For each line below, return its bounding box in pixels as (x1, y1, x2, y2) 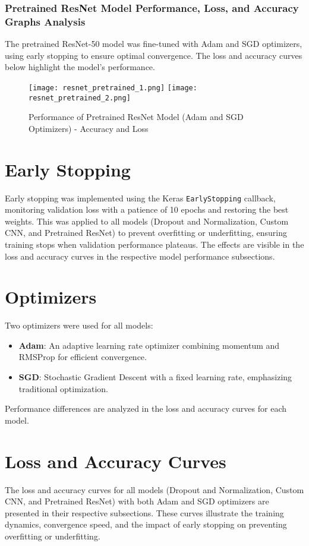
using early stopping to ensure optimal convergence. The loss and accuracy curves (5, 49, 302, 61)
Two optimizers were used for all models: (5, 319, 153, 332)
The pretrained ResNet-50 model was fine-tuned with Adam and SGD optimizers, (5, 37, 302, 50)
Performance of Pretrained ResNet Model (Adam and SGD (29, 111, 244, 123)
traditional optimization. (18, 382, 108, 394)
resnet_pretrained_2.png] (29, 93, 131, 102)
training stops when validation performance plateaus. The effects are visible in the (5, 238, 304, 250)
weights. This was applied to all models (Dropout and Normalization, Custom (5, 214, 289, 227)
